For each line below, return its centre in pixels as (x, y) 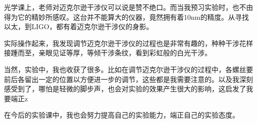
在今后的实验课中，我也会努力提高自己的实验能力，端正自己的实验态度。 (122, 115)
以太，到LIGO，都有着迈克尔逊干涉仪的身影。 (79, 26)
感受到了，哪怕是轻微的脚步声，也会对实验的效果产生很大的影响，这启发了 (125, 89)
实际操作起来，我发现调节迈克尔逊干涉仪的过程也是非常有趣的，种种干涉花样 (128, 43)
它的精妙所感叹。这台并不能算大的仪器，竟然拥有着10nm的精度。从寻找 (133, 17)
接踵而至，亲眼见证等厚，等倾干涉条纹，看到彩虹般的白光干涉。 (108, 53)
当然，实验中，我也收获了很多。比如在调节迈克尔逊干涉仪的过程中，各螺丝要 (128, 69)
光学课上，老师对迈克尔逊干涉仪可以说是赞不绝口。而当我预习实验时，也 (122, 7)
